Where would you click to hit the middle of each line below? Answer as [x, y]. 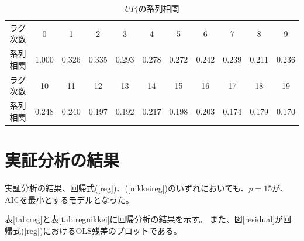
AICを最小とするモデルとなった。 [69, 199]
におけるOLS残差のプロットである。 [112, 230]
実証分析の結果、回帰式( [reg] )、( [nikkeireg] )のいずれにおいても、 [127, 187]
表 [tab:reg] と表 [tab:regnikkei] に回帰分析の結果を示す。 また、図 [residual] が [144, 219]
